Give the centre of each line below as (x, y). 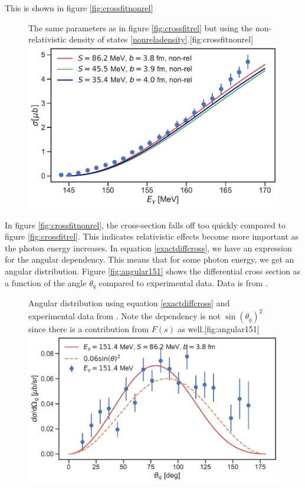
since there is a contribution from (89, 329)
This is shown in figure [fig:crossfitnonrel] (79, 8)
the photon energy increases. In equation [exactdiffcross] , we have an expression (148, 248)
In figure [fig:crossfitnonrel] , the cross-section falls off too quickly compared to (145, 225)
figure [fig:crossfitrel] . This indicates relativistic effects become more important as (152, 236)
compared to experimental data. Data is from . (183, 282)
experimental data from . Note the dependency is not (124, 316)
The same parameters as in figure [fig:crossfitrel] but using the (141, 27)
